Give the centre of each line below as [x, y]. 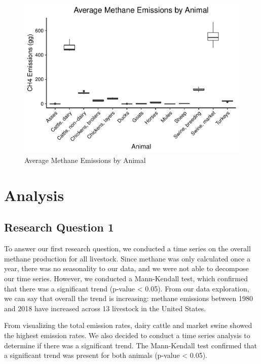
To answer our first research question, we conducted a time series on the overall [127, 249]
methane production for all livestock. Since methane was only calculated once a [127, 258]
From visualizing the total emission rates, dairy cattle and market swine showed [128, 325]
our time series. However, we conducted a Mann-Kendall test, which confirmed [126, 278]
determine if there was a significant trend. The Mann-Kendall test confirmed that [130, 345]
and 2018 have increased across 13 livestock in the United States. [105, 308]
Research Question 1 [59, 227]
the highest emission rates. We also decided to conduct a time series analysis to [127, 335]
